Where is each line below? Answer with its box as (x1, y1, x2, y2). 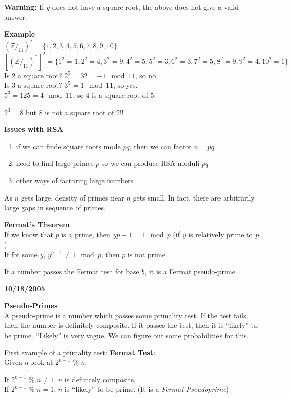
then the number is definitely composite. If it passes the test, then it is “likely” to (4, 320, 258, 330)
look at (31, 357, 53, 368)
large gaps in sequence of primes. (4, 202, 106, 213)
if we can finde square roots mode (16, 141, 121, 151)
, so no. (135, 70, 158, 80)
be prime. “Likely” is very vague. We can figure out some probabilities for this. (4, 330, 249, 341)
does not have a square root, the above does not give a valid (52, 2, 239, 12)
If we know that (4, 229, 53, 240)
